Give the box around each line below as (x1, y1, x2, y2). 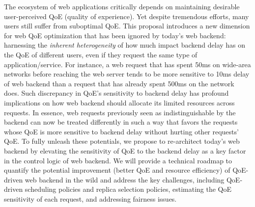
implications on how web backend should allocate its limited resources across (4, 97, 235, 107)
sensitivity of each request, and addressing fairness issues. (4, 193, 177, 204)
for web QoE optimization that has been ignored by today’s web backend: (4, 30, 226, 40)
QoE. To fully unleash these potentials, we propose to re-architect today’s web (4, 136, 240, 146)
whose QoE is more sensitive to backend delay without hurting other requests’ (4, 126, 239, 136)
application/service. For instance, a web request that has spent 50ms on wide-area (4, 59, 251, 69)
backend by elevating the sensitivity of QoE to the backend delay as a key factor (4, 145, 246, 155)
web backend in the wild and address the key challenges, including (25, 174, 225, 184)
